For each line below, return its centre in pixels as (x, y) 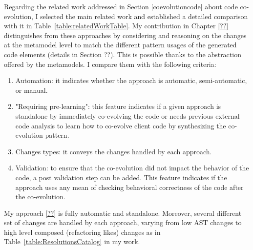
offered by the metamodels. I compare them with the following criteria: (110, 64)
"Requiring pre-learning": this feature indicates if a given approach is (118, 106)
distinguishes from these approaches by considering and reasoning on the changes (125, 35)
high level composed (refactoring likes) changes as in (82, 232)
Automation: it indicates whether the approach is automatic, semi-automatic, (131, 80)
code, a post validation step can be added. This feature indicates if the (121, 177)
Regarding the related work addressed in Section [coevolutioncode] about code (121, 6)
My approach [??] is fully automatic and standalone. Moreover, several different (123, 213)
